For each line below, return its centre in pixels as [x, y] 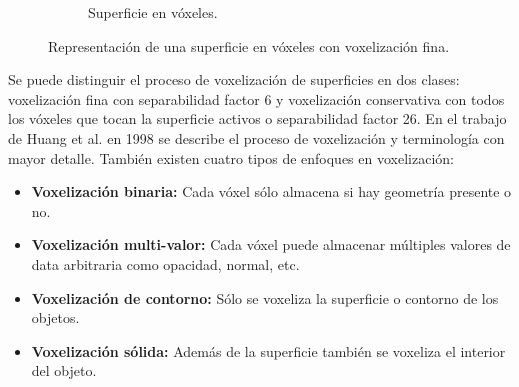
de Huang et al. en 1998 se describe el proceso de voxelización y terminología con [256, 137]
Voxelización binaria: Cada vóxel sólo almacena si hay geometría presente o [271, 191]
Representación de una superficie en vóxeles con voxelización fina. [249, 45]
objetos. [55, 317]
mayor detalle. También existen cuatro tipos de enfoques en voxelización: [231, 157]
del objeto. [64, 370]
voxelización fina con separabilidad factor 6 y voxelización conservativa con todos [256, 98]
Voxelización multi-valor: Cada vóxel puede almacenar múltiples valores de [271, 244]
